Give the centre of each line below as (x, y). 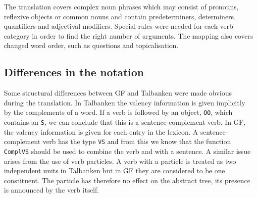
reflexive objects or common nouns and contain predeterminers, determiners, (120, 16)
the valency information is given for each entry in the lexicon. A (101, 131)
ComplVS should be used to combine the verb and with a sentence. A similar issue (127, 151)
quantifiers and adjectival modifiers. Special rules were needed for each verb (119, 26)
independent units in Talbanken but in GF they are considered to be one (115, 171)
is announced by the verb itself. (51, 190)
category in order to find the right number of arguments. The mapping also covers (128, 35)
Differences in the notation (74, 72)
